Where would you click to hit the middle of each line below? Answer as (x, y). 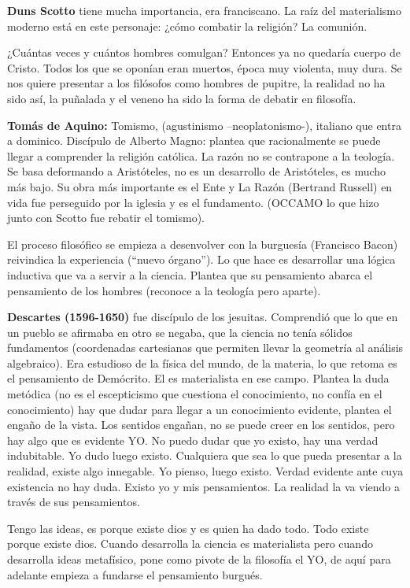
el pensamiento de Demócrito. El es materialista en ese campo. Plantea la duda (198, 378)
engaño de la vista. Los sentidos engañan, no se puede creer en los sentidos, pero (201, 425)
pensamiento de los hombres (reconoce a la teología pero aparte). (164, 290)
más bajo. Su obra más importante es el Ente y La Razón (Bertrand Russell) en (200, 186)
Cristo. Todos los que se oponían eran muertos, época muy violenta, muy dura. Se (205, 67)
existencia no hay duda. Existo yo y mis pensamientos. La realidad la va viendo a (203, 486)
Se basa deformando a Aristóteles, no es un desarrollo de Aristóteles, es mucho (197, 171)
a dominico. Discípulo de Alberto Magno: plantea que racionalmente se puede (194, 141)
